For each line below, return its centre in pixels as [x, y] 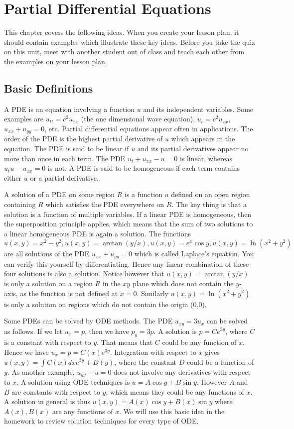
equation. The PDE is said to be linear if [67, 148]
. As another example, [41, 372]
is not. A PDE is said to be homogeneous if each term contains [144, 168]
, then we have [107, 331]
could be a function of [220, 362]
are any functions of [83, 411]
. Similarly [152, 293]
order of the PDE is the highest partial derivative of [83, 139]
